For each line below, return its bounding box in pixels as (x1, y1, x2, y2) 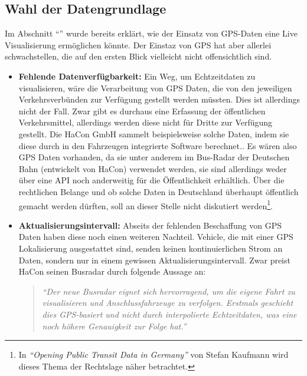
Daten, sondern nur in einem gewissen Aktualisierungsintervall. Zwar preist (18, 253, 290, 266)
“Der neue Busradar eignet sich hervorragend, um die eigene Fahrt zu (42, 285, 295, 297)
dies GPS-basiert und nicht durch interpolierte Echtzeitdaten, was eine (42, 308, 297, 320)
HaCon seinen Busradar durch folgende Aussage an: (18, 265, 206, 278)
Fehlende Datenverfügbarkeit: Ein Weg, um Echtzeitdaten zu (18, 70, 256, 82)
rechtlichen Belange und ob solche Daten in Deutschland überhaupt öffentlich (18, 185, 299, 197)
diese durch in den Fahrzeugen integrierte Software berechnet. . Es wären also (18, 139, 297, 151)
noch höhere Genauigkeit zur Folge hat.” (42, 319, 187, 332)
